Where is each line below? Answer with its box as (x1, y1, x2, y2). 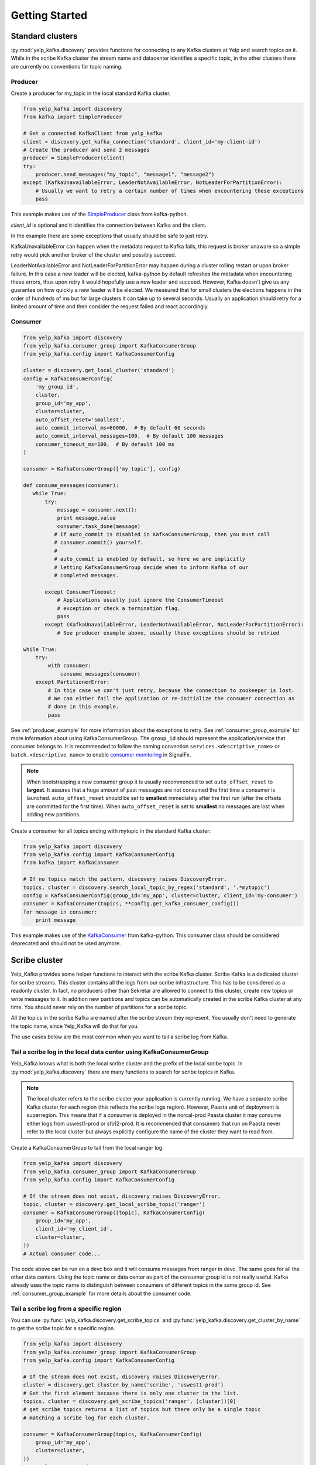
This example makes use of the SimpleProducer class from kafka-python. (11, 211, 188, 218)
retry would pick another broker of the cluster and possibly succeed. (11, 251, 177, 258)
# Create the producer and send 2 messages (23, 146, 150, 153)
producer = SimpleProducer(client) (23, 155, 125, 161)
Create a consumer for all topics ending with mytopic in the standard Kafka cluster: (11, 827, 211, 834)
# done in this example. (47, 703, 119, 710)
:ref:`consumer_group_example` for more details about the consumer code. (11, 1290, 193, 1297)
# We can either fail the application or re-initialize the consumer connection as (47, 695, 295, 701)
